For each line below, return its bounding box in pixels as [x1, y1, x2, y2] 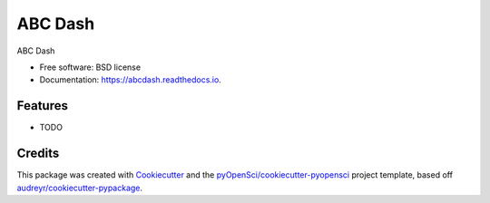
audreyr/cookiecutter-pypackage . [16, 182, 143, 193]
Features [16, 98, 68, 113]
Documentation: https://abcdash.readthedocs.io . [39, 74, 221, 85]
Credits [16, 146, 60, 161]
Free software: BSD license [39, 62, 141, 72]
